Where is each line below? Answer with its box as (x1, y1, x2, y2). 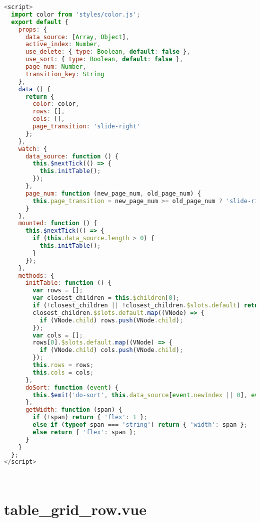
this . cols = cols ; (32, 369, 94, 376)
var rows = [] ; (32, 287, 83, 294)
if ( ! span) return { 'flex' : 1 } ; (32, 414, 147, 421)
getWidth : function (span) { (25, 406, 122, 414)
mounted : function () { (18, 220, 97, 227)
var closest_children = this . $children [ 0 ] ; (32, 294, 179, 302)
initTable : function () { (25, 279, 111, 287)
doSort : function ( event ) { (25, 384, 119, 391)
